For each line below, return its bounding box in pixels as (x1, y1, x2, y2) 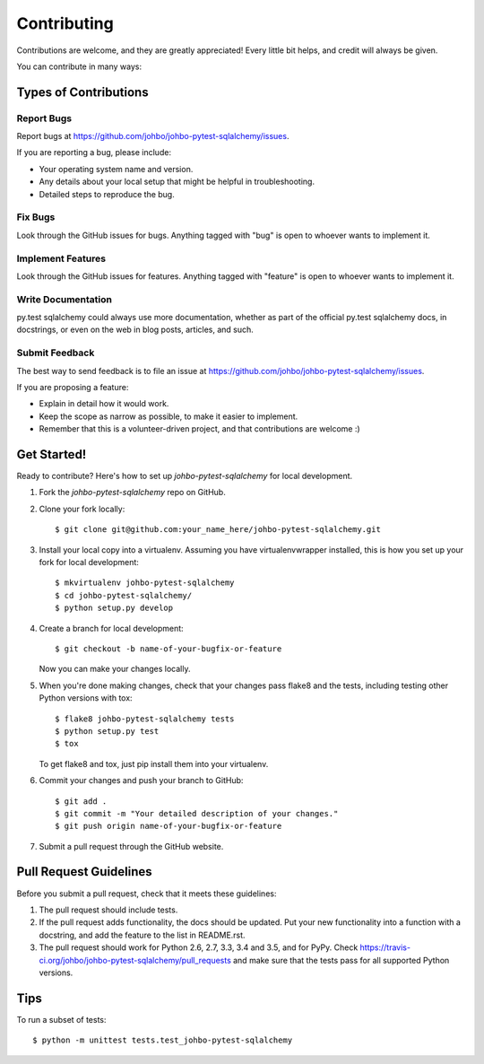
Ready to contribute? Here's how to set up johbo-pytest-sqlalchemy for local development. (16, 471, 353, 482)
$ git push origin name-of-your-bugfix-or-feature (55, 821, 282, 832)
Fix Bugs (16, 211, 56, 223)
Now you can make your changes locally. (39, 664, 191, 675)
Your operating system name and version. (39, 163, 194, 174)
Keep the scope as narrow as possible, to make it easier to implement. (39, 411, 298, 422)
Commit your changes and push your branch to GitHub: (39, 775, 244, 786)
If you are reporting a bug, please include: (16, 147, 172, 158)
